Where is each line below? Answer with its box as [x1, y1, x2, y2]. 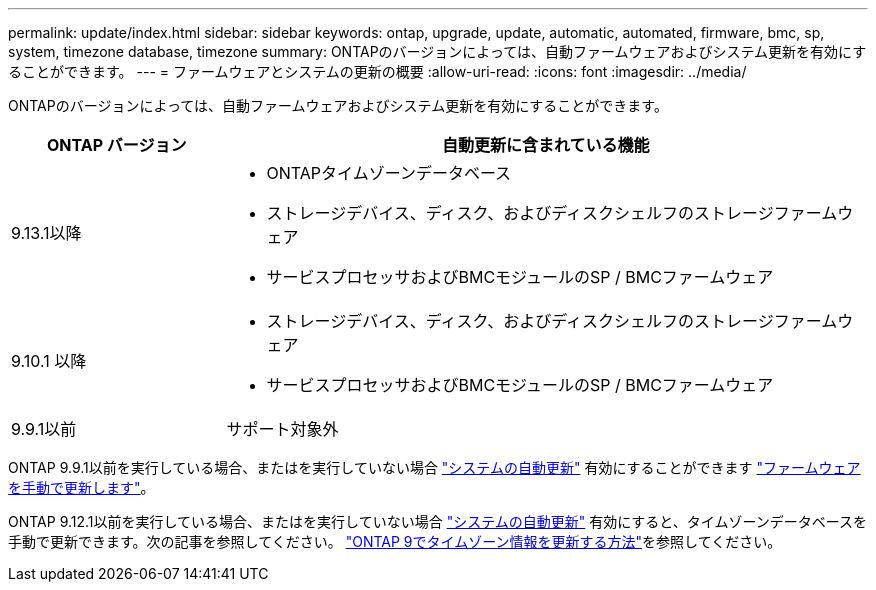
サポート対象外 [226, 419, 339, 439]
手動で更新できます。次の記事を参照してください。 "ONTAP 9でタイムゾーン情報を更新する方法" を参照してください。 [8, 533, 782, 550]
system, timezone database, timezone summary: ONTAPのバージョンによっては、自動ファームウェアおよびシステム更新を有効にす [8, 43, 867, 60]
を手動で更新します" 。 [8, 479, 155, 496]
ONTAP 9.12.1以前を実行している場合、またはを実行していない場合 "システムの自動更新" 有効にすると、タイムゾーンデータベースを [8, 513, 868, 530]
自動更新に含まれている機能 [441, 135, 650, 155]
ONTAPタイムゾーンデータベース [266, 163, 512, 183]
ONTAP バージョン [46, 135, 187, 155]
